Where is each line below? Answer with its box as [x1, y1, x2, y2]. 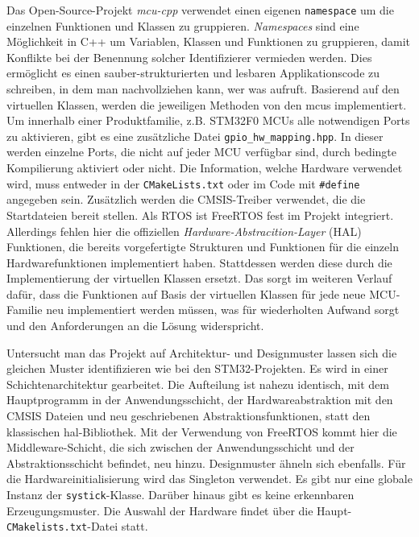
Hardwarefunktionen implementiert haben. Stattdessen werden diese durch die [6, 254, 392, 271]
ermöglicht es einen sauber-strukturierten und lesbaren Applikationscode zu [6, 64, 380, 81]
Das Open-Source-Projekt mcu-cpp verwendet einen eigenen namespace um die [6, 2, 394, 18]
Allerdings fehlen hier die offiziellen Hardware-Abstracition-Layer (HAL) [6, 222, 362, 239]
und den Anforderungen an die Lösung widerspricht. [6, 317, 264, 334]
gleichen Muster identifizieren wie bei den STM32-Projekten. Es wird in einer [6, 360, 388, 377]
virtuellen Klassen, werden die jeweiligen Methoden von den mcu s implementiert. [6, 96, 407, 113]
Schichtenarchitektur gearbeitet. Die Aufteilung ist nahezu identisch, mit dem [6, 375, 389, 392]
